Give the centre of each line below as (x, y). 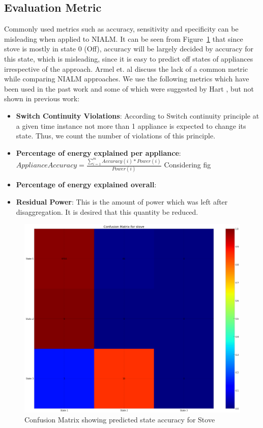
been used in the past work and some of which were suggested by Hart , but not (129, 88)
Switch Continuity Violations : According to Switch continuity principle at (138, 115)
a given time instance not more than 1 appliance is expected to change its (131, 125)
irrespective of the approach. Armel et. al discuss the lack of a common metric (126, 68)
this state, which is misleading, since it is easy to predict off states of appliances (129, 58)
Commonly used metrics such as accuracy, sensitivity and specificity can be (121, 29)
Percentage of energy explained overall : (86, 184)
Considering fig (187, 165)
